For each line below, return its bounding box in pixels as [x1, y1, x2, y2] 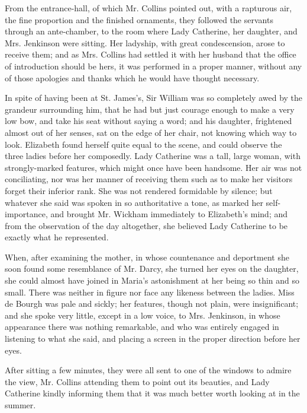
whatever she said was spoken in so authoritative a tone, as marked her [5, 196, 263, 208]
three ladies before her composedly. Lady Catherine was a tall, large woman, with [5, 150, 300, 162]
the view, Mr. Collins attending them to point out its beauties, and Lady [5, 375, 270, 387]
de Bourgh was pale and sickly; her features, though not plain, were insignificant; [5, 297, 299, 310]
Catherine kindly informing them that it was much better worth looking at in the [5, 387, 300, 399]
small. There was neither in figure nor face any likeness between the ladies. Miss [5, 285, 295, 298]
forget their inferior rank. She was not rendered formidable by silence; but [5, 184, 273, 196]
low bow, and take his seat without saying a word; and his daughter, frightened [5, 115, 292, 127]
